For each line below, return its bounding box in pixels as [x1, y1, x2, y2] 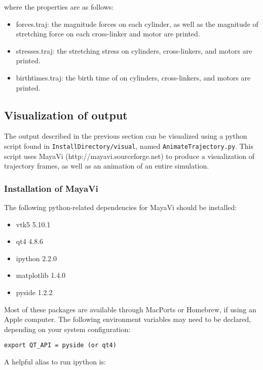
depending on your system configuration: [4, 323, 131, 334]
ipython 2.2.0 [16, 253, 57, 263]
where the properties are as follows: [4, 2, 114, 12]
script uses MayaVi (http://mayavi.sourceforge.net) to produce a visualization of [4, 150, 255, 161]
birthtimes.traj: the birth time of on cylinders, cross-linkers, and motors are [16, 72, 251, 83]
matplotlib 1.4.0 [16, 270, 66, 280]
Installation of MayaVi [4, 182, 98, 194]
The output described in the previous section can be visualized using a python [4, 131, 247, 141]
